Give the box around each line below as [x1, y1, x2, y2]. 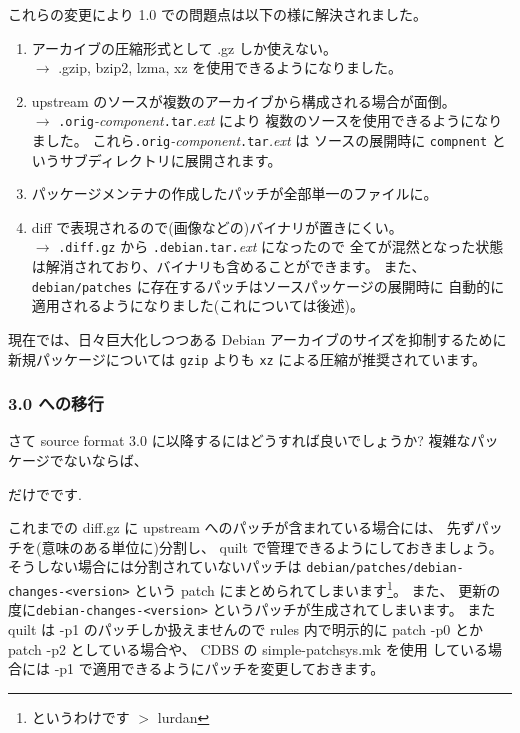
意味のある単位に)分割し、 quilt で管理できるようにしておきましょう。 [41, 536, 503, 557]
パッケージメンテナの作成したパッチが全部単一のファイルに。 [31, 183, 438, 204]
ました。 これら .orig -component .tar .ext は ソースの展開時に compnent [31, 130, 488, 151]
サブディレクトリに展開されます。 [59, 149, 282, 170]
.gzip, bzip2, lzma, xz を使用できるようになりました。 [58, 57, 403, 78]
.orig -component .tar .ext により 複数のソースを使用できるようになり [58, 110, 503, 131]
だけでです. [8, 483, 82, 504]
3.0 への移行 [8, 391, 104, 416]
